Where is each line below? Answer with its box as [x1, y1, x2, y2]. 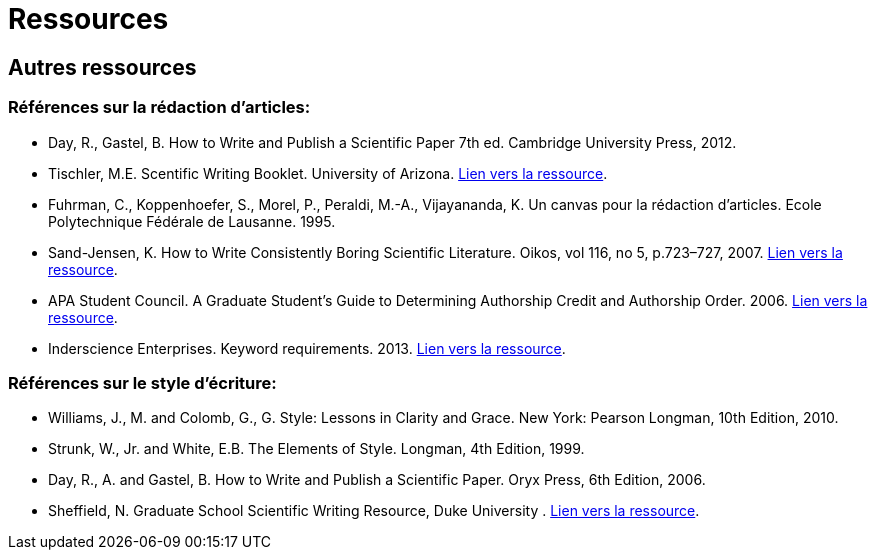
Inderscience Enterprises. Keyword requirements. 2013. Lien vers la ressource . [48, 339, 566, 357]
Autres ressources [8, 54, 197, 80]
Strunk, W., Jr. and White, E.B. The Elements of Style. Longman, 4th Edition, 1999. [48, 440, 585, 458]
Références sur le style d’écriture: [8, 372, 277, 393]
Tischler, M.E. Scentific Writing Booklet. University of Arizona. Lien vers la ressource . [48, 164, 608, 182]
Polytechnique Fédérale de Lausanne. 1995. [48, 212, 336, 230]
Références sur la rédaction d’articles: [8, 97, 311, 118]
